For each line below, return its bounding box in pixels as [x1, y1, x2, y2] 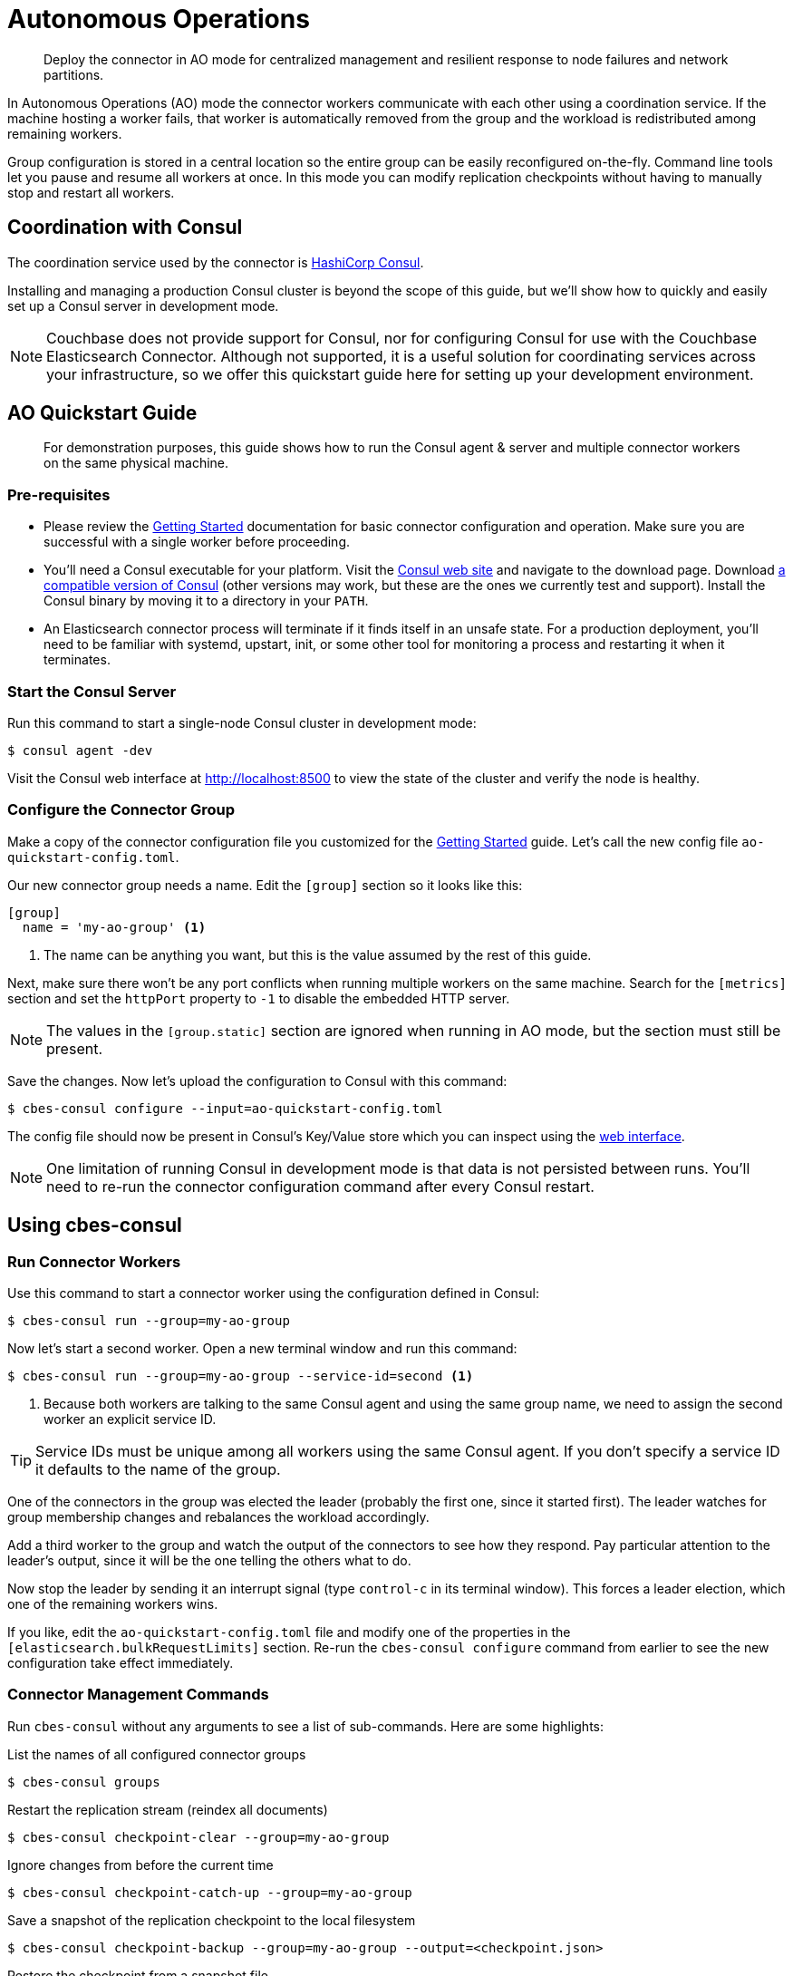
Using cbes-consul [7, 1214, 182, 1237]
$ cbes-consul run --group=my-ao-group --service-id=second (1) [7, 1368, 474, 1383]
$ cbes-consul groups [7, 1774, 160, 1789]
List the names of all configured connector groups [7, 1746, 306, 1762]
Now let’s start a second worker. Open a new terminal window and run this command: [7, 1340, 517, 1356]
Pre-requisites [7, 485, 111, 504]
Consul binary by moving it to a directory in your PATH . [44, 593, 369, 609]
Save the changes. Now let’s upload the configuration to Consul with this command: [7, 1072, 508, 1089]
